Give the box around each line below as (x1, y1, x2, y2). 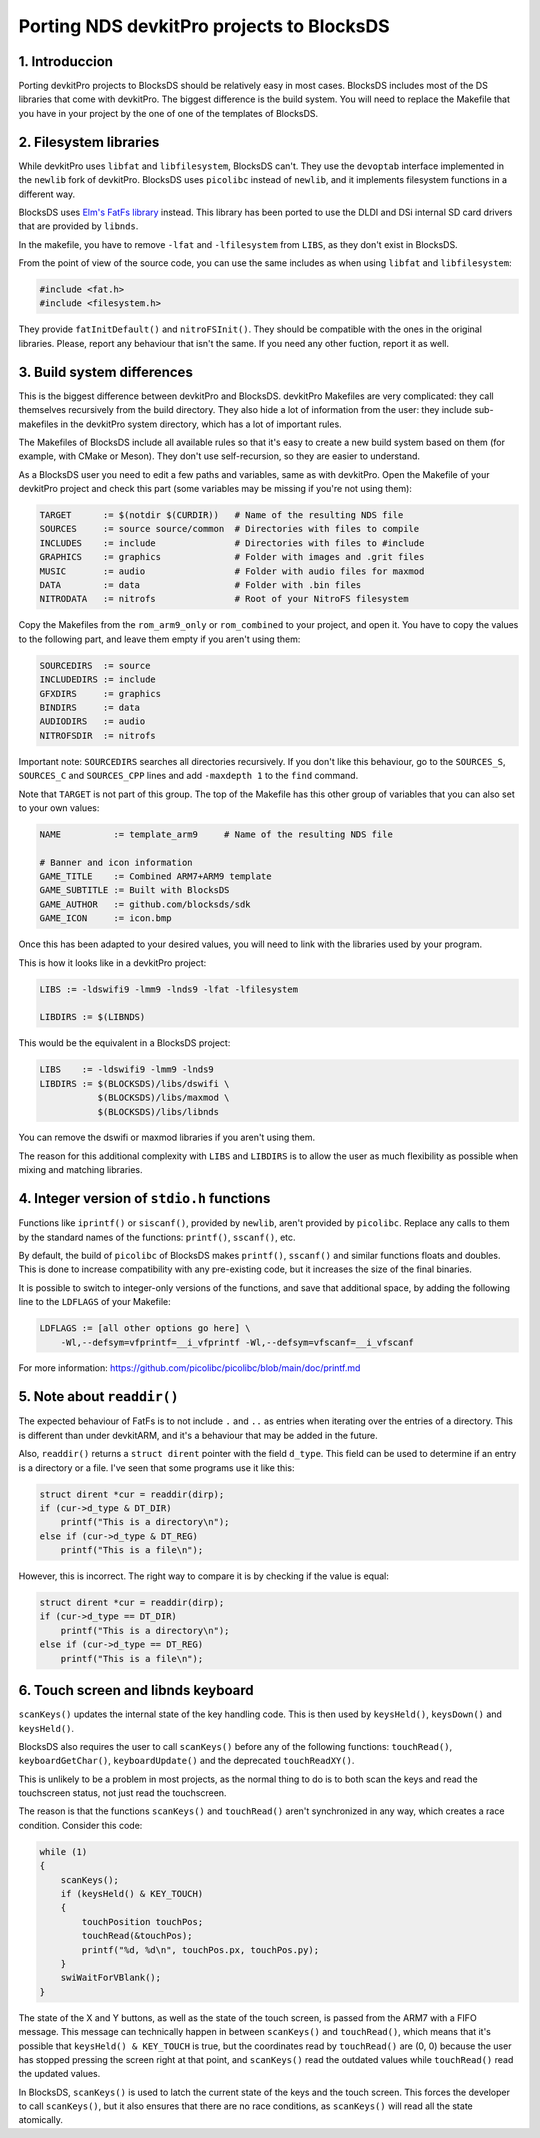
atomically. (18, 2114, 64, 2126)
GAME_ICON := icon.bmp (39, 913, 172, 924)
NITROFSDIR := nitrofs (39, 730, 157, 741)
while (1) (39, 1846, 88, 1857)
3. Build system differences (18, 363, 194, 380)
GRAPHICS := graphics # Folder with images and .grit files (39, 551, 425, 563)
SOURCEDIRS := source (39, 660, 151, 671)
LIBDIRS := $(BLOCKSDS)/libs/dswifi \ (39, 1078, 230, 1089)
